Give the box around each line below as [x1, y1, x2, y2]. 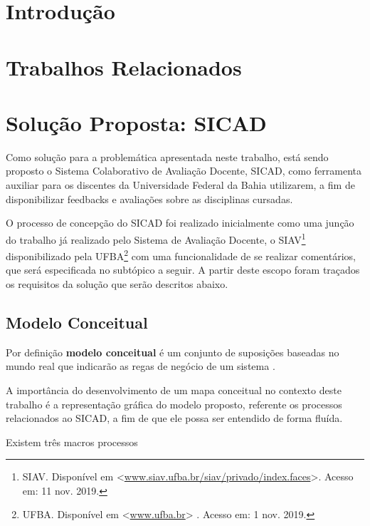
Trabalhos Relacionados [6, 52, 242, 81]
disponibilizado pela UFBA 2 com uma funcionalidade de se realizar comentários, [6, 247, 356, 263]
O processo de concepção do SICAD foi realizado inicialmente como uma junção [6, 215, 354, 230]
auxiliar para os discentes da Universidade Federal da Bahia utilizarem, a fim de [6, 177, 355, 192]
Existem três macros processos [6, 434, 138, 449]
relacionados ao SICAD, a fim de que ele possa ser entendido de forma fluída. [6, 411, 343, 426]
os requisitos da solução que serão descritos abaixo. [6, 276, 228, 291]
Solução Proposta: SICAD [6, 108, 267, 137]
